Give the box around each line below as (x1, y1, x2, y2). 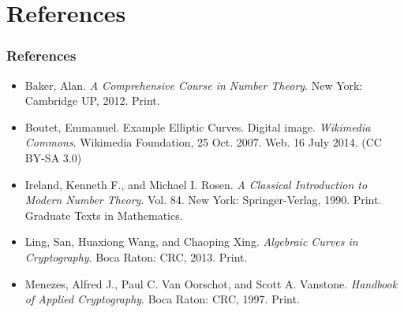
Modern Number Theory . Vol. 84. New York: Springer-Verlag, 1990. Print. (24, 191, 382, 208)
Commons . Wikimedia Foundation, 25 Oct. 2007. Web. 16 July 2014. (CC (24, 134, 382, 150)
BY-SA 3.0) (24, 149, 82, 165)
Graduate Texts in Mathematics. (24, 206, 183, 223)
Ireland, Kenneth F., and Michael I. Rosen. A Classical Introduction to (24, 176, 368, 192)
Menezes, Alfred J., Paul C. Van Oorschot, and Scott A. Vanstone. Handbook (24, 275, 398, 292)
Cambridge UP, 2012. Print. (24, 92, 160, 109)
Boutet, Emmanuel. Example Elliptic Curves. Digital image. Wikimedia (24, 118, 371, 135)
